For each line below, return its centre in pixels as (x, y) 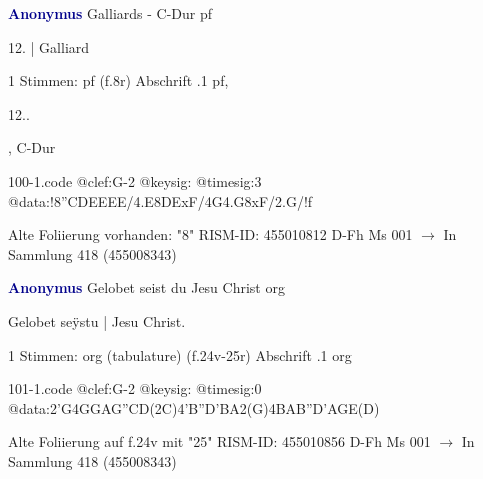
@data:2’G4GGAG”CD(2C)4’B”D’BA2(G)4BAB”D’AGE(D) (194, 407)
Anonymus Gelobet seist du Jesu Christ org (146, 287)
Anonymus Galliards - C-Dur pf (110, 13)
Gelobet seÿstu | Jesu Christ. (97, 320)
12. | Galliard (49, 46)
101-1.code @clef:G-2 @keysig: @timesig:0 (135, 388)
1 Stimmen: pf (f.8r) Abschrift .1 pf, (118, 80)
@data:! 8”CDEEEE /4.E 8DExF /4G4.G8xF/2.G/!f (160, 200)
